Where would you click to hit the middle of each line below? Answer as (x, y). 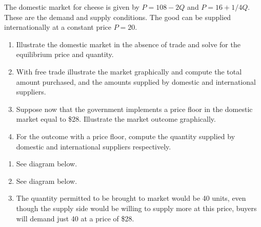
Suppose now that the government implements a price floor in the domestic (134, 109)
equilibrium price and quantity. (65, 54)
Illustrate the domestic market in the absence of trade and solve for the (128, 44)
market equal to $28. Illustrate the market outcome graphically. (116, 119)
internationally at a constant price (58, 27)
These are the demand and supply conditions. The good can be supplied (118, 17)
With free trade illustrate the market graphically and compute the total (129, 71)
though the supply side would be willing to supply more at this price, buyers (136, 208)
